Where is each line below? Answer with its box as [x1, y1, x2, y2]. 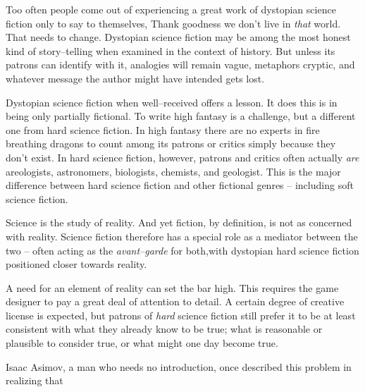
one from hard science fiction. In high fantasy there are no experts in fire [6, 122, 320, 137]
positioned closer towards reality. [6, 257, 147, 271]
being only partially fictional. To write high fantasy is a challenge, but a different [6, 109, 356, 123]
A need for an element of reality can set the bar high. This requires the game [6, 280, 339, 295]
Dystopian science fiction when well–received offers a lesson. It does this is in [6, 94, 338, 109]
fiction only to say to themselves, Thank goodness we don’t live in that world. [6, 16, 341, 30]
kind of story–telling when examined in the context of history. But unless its [6, 43, 335, 58]
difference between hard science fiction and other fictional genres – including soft [6, 178, 354, 192]
